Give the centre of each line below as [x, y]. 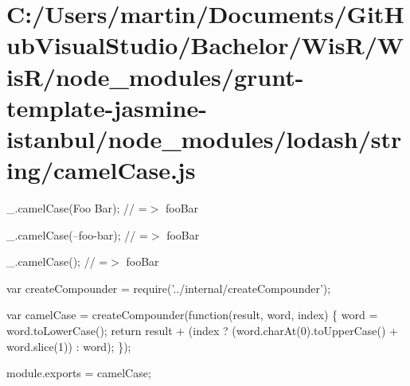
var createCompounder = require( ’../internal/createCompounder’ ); [169, 288]
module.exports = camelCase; [79, 373]
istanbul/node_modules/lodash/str [204, 138]
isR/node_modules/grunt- [155, 76]
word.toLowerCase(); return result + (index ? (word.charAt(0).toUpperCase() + [202, 331]
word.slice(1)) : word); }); [69, 346]
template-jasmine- [107, 107]
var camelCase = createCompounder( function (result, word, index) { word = [192, 315]
